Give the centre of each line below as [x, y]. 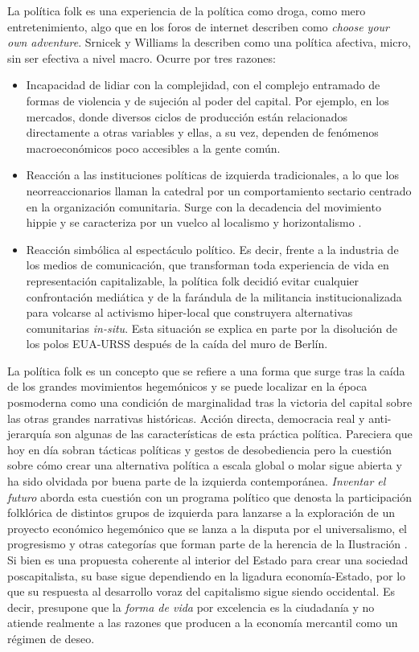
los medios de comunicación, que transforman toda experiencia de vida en [207, 265]
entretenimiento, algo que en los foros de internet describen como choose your [198, 26]
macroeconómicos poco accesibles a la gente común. [153, 148]
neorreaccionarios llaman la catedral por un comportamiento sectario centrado [219, 190]
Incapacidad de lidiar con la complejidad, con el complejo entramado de [203, 85]
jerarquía [29, 434]
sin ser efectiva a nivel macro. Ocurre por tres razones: [142, 57]
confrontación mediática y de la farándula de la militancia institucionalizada [214, 296]
